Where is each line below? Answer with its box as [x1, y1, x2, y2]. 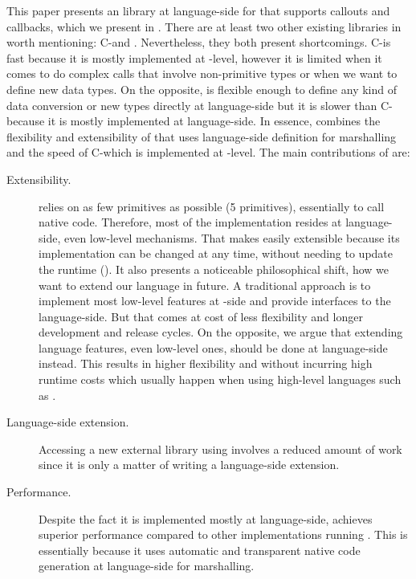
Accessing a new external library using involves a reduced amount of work [39, 440, 402, 457]
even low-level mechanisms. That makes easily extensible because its [63, 229, 400, 246]
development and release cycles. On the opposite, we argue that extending [39, 324, 403, 340]
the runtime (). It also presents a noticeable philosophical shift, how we [39, 260, 389, 277]
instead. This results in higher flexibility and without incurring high [39, 355, 373, 372]
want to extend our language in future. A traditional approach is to [39, 276, 371, 293]
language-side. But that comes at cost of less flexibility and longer [39, 308, 363, 324]
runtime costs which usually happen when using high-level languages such [39, 371, 402, 388]
